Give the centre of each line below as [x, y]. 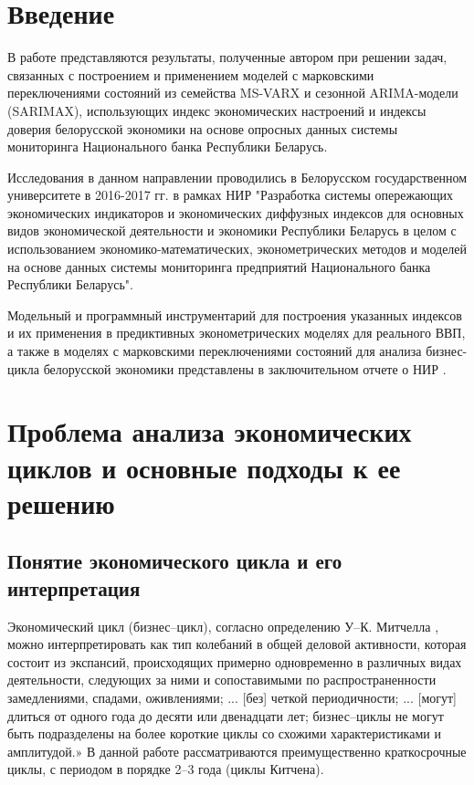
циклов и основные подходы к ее [204, 467]
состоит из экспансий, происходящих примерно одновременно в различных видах [235, 661]
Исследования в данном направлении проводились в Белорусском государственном [237, 177]
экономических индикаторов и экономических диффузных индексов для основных [236, 212]
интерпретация [74, 587]
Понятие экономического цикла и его [175, 561]
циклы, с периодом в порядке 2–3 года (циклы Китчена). [166, 769]
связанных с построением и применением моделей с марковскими [191, 74]
